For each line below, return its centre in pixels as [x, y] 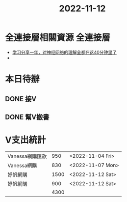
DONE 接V [21, 99]
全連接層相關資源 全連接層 [58, 38]
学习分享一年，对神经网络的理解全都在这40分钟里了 [64, 52]
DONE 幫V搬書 [27, 117]
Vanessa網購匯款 [27, 156]
